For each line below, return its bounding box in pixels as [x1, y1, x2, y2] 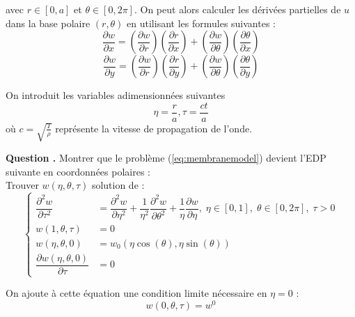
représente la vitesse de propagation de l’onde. [55, 121, 253, 135]
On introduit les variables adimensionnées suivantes [6, 88, 226, 102]
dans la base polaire [6, 15, 90, 30]
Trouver [6, 178, 39, 192]
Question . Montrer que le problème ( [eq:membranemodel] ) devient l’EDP [6, 150, 326, 165]
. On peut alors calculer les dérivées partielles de [134, 2, 341, 16]
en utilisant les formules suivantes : [127, 15, 276, 30]
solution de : [91, 178, 145, 192]
